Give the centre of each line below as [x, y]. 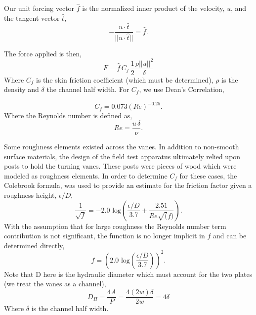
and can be [230, 236]
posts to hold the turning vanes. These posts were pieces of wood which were [120, 166]
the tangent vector [32, 18]
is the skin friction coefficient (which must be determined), [125, 79]
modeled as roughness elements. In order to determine [86, 175]
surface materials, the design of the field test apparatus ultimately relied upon [122, 156]
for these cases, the [208, 175]
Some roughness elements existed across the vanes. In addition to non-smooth [122, 147]
